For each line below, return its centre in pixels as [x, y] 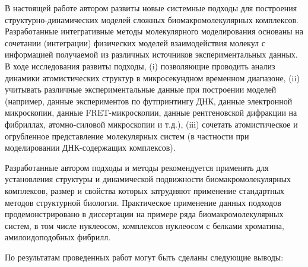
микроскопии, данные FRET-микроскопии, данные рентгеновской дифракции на [151, 112]
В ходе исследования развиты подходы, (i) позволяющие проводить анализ [140, 66]
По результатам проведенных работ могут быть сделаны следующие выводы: [144, 257]
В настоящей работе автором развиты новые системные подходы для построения [151, 8]
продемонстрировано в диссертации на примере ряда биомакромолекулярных [144, 214]
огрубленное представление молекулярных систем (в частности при [127, 136]
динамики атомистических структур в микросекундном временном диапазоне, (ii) [152, 77]
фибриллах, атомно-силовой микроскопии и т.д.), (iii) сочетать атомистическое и [151, 124]
